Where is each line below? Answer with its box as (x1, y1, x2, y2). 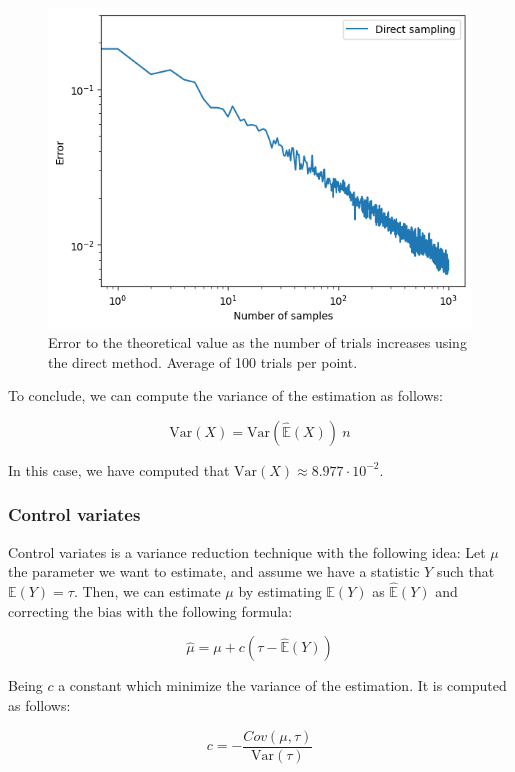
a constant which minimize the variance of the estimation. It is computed (58, 675, 507, 696)
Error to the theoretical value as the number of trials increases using (48, 332, 467, 353)
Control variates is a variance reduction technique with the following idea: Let (8, 541, 486, 562)
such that (436, 561, 495, 582)
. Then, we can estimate (73, 581, 221, 602)
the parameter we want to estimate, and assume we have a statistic (8, 561, 420, 582)
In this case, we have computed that (8, 459, 230, 480)
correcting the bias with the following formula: (8, 600, 293, 621)
